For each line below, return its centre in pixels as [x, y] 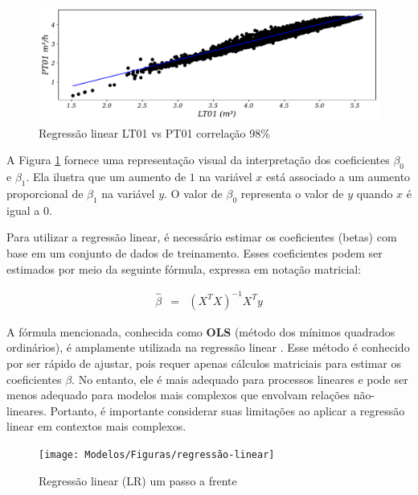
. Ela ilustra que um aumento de [106, 177]
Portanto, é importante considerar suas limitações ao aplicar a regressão [227, 410]
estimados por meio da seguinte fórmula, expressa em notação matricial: [184, 268]
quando [375, 194]
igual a [23, 210]
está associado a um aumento [338, 177]
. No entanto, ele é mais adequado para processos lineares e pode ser [240, 379]
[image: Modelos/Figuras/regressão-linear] [157, 454]
